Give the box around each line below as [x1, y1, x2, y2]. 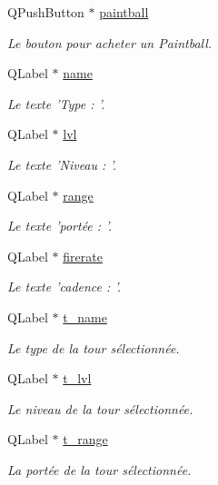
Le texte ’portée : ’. [7, 216, 112, 235]
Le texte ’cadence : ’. [7, 277, 122, 296]
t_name [63, 307, 107, 326]
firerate [63, 246, 103, 265]
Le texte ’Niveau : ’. [7, 154, 117, 173]
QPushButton [7, 3, 84, 21]
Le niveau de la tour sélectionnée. [7, 399, 193, 418]
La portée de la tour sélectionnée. [7, 460, 192, 479]
